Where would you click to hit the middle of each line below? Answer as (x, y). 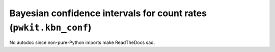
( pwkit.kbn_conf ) (50, 27)
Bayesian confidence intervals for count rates (108, 13)
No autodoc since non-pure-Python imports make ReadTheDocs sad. (82, 42)
